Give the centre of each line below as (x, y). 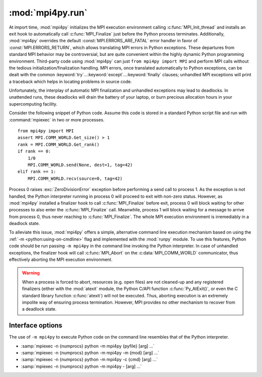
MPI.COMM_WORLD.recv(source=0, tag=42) (75, 178)
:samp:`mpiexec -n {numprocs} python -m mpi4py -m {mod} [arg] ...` (90, 353)
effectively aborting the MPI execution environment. (61, 259)
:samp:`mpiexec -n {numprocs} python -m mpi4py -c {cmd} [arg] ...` (89, 360)
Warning (31, 273)
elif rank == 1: (37, 172)
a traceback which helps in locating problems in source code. (70, 81)
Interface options (36, 326)
